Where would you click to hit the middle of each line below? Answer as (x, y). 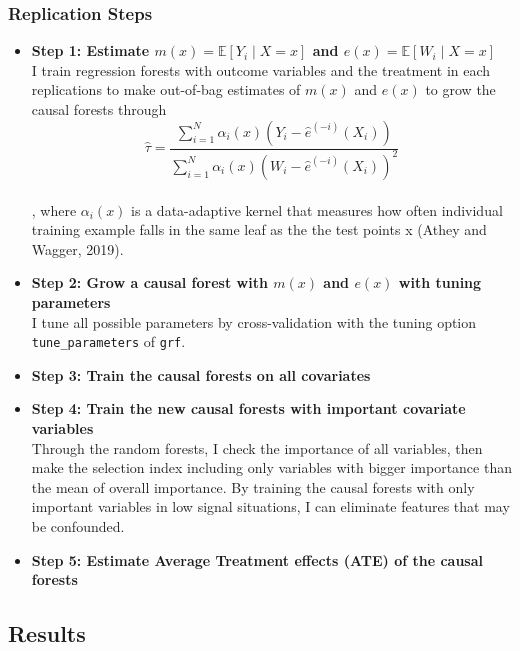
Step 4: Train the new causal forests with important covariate (248, 408)
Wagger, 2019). (77, 248)
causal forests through (99, 109)
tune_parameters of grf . (108, 341)
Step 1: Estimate (90, 50)
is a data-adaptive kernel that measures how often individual (317, 209)
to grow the (460, 89)
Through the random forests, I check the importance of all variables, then (257, 447)
